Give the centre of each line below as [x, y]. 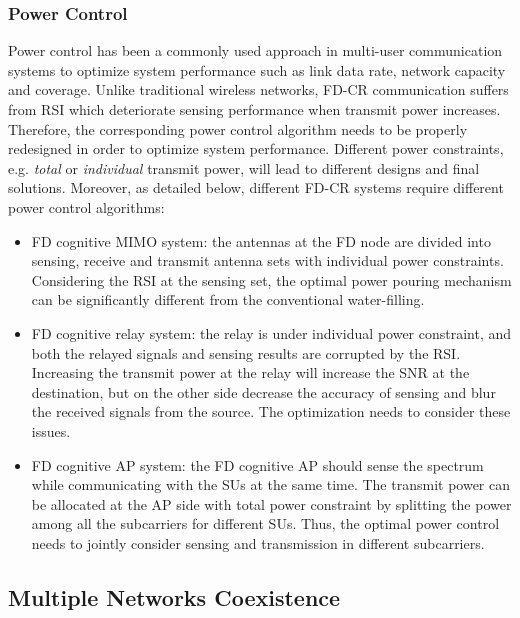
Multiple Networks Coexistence [174, 596]
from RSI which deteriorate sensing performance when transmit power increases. [254, 109]
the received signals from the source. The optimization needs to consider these [271, 411]
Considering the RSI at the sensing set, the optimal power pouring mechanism [271, 279]
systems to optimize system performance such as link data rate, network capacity [257, 69]
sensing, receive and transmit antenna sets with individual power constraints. [267, 260]
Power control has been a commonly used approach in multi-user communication [255, 50]
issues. [51, 430]
